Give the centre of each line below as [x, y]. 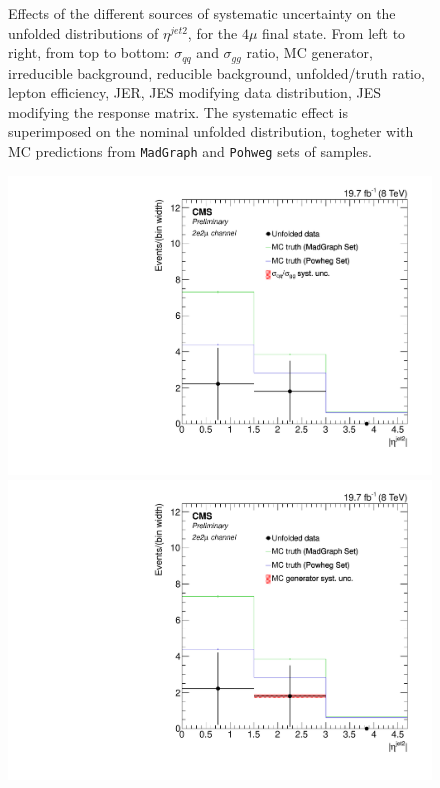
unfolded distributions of [83, 32]
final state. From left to [334, 32]
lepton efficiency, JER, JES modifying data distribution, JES [194, 92]
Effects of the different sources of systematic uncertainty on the [202, 13]
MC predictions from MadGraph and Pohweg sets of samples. [190, 151]
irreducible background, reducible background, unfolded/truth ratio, [216, 72]
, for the [212, 32]
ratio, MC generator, [309, 52]
